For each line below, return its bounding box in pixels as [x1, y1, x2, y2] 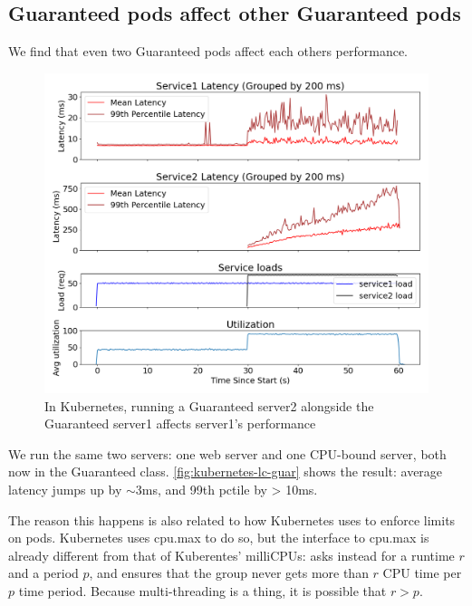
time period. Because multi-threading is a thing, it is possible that [18, 581, 387, 600]
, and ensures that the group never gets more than [89, 563, 369, 582]
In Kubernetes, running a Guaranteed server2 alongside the [44, 396, 374, 415]
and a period [8, 563, 79, 582]
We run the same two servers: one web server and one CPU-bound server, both [8, 444, 447, 463]
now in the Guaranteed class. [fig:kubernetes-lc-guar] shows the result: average [8, 462, 443, 481]
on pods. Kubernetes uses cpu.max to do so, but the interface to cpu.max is [8, 528, 429, 547]
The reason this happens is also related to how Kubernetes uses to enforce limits [8, 510, 456, 529]
